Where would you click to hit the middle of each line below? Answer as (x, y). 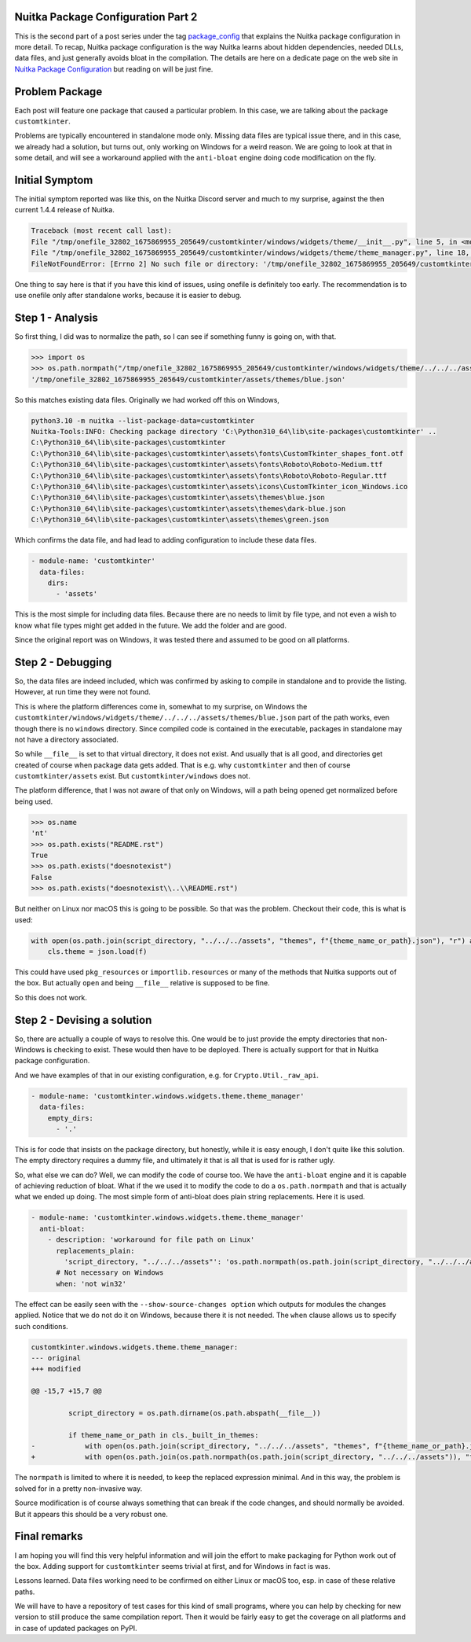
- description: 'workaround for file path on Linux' (151, 1240)
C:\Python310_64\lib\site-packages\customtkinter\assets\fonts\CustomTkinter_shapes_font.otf (217, 453)
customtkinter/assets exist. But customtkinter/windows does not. (132, 776)
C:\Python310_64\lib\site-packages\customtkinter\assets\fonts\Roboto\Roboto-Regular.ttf (209, 475)
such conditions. (41, 1326)
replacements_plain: (95, 1251)
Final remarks (49, 1536)
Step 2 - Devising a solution (83, 1020)
